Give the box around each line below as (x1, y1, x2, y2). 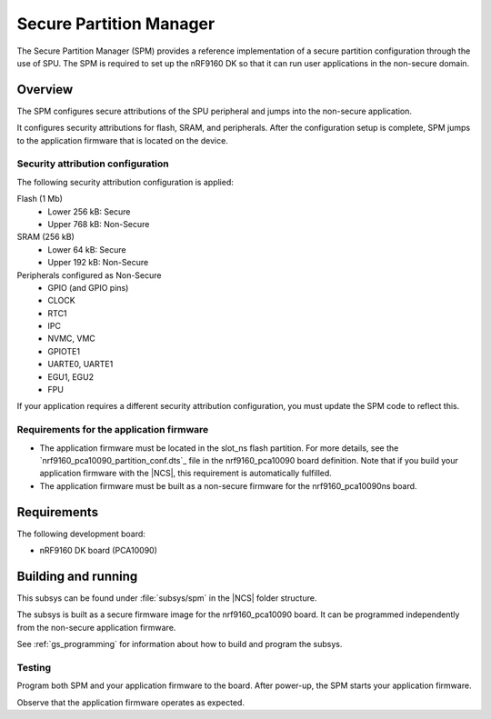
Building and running (16, 568, 138, 584)
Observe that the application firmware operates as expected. (16, 696, 245, 708)
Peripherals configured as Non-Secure (16, 269, 162, 281)
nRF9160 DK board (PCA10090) (39, 545, 158, 556)
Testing (16, 661, 52, 674)
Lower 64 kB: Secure (47, 244, 126, 255)
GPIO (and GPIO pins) (47, 282, 129, 293)
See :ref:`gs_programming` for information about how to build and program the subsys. (16, 639, 343, 650)
